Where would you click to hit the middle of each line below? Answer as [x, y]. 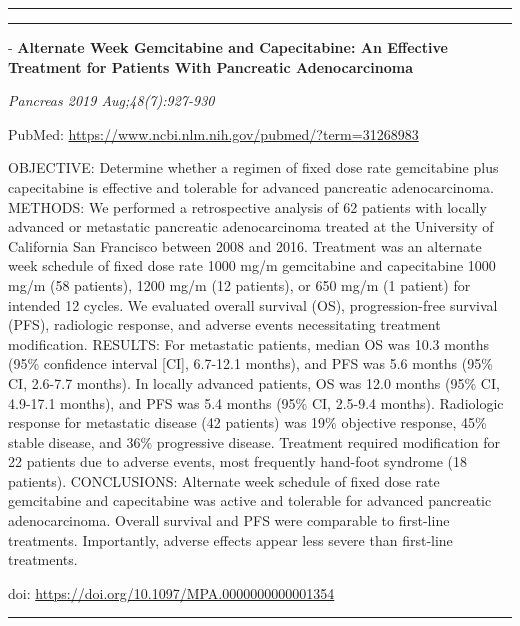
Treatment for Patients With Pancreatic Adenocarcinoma [210, 66]
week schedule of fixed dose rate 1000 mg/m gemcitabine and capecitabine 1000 [252, 265]
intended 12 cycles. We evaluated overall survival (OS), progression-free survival [253, 304]
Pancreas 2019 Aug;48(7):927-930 [111, 100]
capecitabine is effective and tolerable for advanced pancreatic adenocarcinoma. [251, 186]
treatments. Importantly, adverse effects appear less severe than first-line [230, 539]
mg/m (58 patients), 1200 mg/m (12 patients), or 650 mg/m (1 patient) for [239, 284]
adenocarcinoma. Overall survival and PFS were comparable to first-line [229, 520]
